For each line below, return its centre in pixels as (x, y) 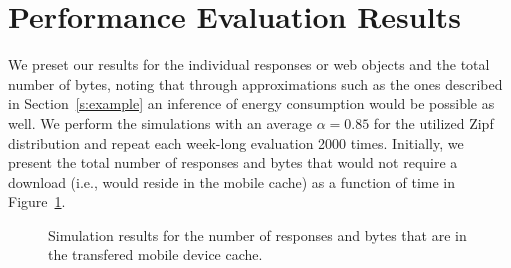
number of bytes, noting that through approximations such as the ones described (255, 83)
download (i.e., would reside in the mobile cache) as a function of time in (232, 181)
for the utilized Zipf (433, 122)
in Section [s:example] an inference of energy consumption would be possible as (251, 103)
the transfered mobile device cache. (155, 254)
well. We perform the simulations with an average (160, 122)
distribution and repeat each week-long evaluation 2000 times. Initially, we (236, 142)
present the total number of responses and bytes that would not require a (233, 162)
